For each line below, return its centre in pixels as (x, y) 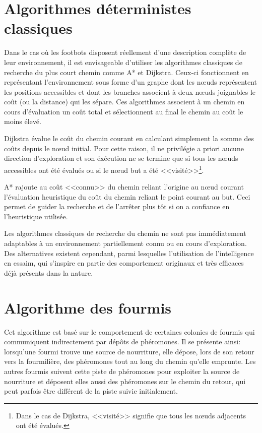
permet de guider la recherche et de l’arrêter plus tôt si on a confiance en (117, 206)
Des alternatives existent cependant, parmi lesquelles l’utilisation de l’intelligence (129, 253)
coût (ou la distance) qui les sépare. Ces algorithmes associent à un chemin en (124, 102)
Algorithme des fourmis (88, 307)
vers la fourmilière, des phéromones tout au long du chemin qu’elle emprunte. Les (130, 361)
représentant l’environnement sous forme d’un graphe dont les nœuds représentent (131, 82)
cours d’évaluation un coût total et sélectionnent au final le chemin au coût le (124, 111)
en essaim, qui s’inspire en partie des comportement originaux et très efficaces (124, 263)
